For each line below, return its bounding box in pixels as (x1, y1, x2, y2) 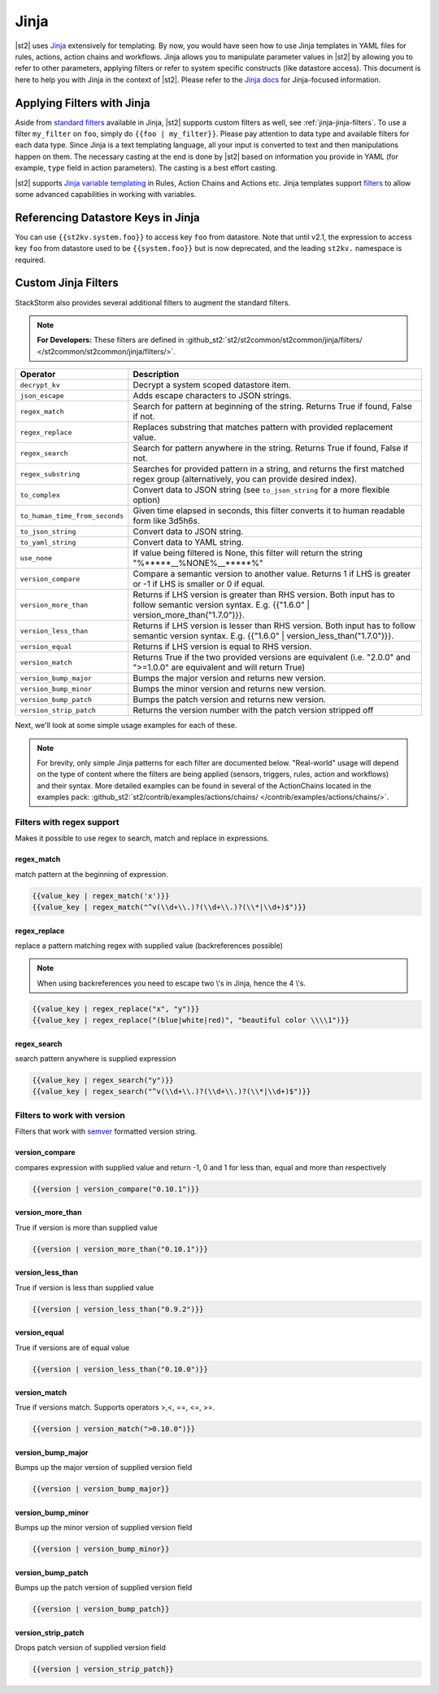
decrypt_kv (20, 380, 61, 389)
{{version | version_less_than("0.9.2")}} (32, 1304, 204, 1314)
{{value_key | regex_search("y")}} (32, 1076, 174, 1085)
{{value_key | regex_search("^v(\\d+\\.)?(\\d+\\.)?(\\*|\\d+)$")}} (32, 1087, 311, 1096)
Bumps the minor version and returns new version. (133, 683, 327, 695)
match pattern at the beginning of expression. (15, 869, 168, 879)
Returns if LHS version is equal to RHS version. (133, 641, 312, 652)
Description (133, 369, 180, 380)
